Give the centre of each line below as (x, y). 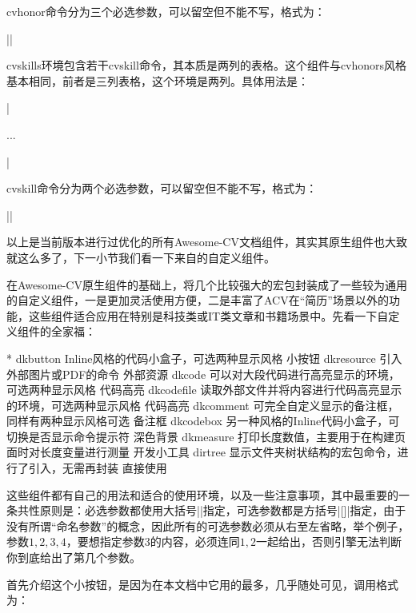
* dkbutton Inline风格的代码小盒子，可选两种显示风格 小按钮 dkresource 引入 (204, 358)
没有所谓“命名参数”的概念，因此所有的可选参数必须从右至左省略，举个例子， (208, 525)
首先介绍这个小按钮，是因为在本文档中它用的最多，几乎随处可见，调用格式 (202, 584)
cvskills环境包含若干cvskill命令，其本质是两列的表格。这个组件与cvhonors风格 (207, 65)
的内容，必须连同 (195, 541)
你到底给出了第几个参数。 (74, 557)
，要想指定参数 (105, 541)
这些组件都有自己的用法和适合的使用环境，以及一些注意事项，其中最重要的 (202, 494)
